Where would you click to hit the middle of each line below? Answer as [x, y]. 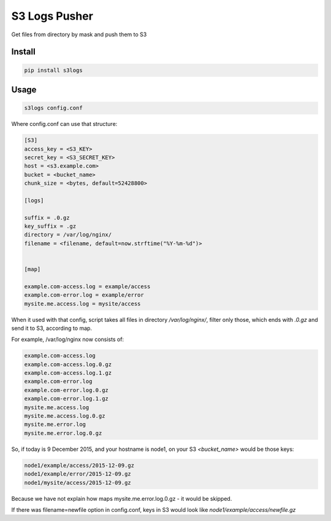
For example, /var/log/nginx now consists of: [68, 339]
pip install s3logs [53, 70]
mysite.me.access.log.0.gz [65, 416]
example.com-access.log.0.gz [68, 364]
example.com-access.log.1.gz [68, 373]
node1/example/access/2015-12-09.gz [79, 465]
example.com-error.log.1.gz [66, 399]
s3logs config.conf [53, 108]
